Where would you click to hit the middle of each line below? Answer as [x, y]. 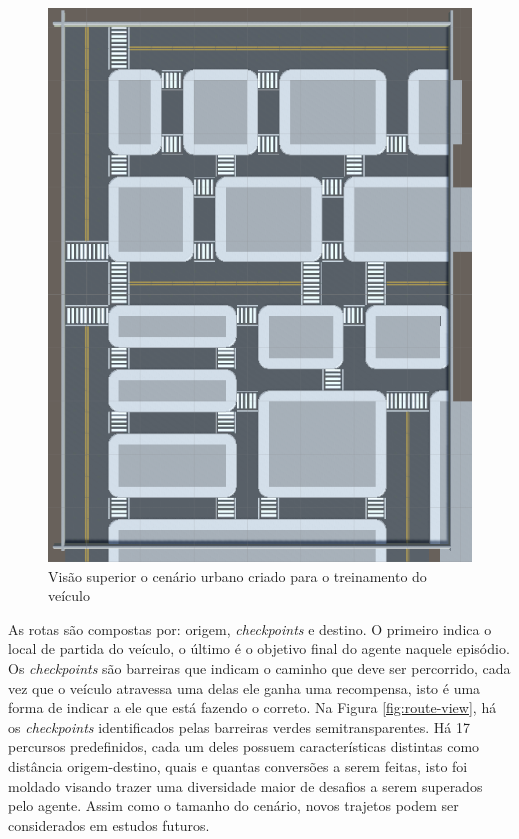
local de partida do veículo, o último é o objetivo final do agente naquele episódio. [259, 648]
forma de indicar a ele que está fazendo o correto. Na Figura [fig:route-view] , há [252, 707]
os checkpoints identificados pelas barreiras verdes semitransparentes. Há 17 [239, 726]
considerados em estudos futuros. [109, 824]
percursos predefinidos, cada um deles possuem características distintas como [244, 746]
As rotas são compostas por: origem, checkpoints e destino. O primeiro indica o [250, 628]
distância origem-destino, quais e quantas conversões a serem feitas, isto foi [238, 766]
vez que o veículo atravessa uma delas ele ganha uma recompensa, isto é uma [244, 687]
